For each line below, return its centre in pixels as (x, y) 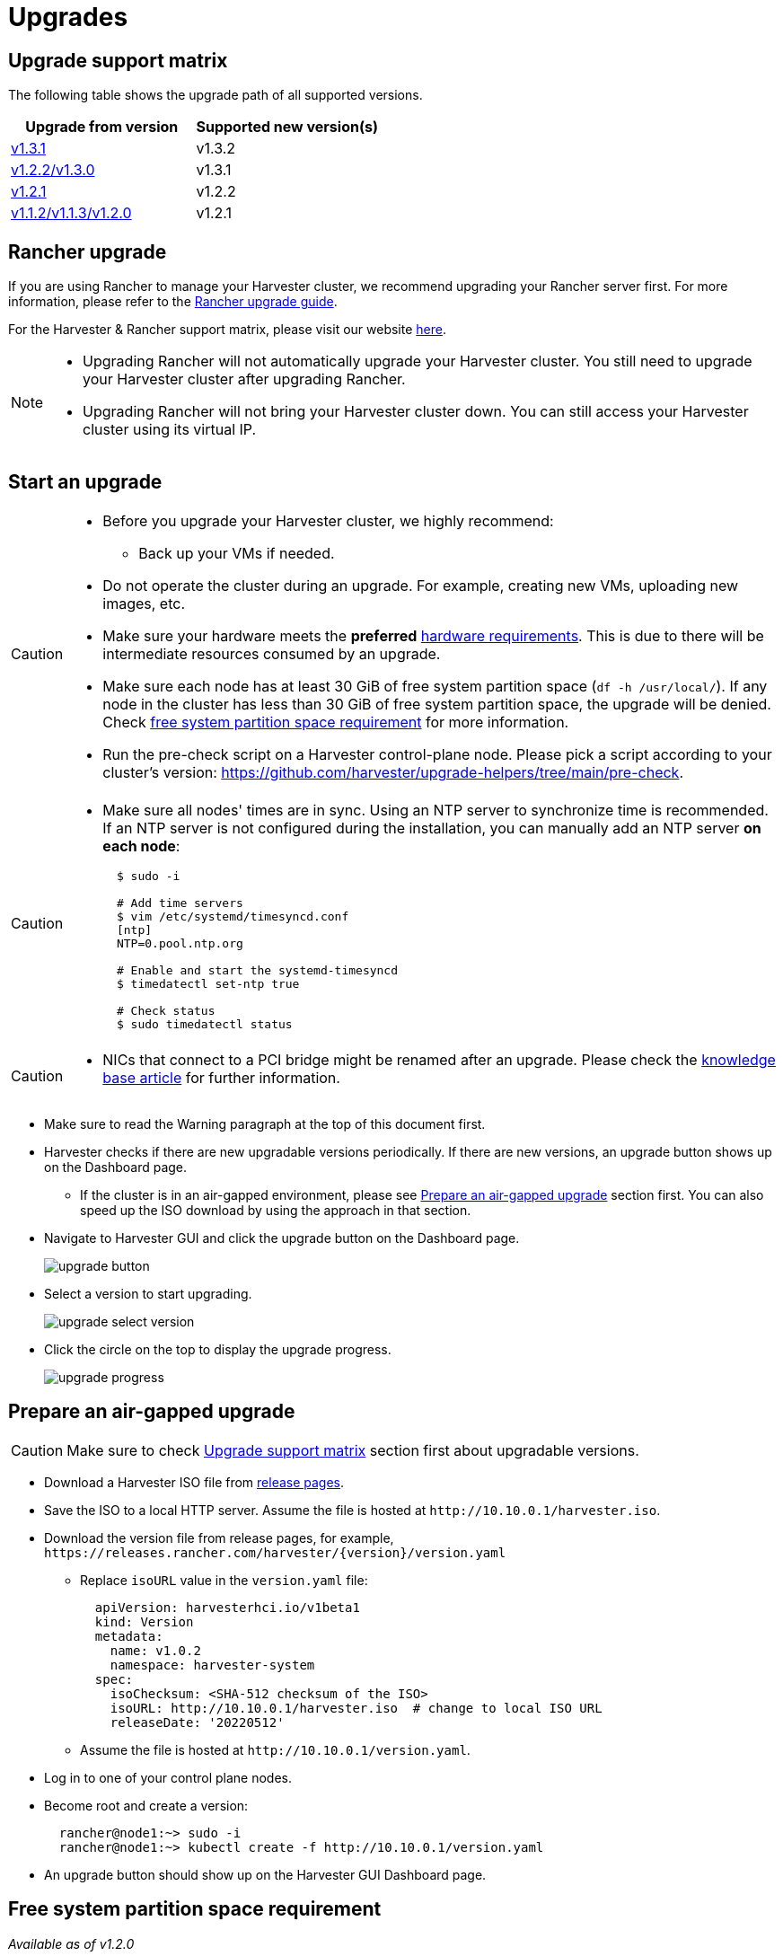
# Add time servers (180, 903)
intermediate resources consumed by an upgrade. (272, 653)
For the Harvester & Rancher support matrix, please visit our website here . (227, 330)
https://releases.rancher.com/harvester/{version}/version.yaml (275, 1552)
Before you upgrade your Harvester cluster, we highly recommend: (328, 520)
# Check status (166, 1010)
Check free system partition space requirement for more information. (336, 722)
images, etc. (144, 603)
